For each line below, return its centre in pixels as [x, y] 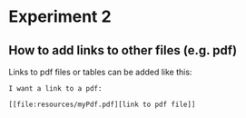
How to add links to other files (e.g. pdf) [123, 50]
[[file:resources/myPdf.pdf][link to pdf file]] [102, 104]
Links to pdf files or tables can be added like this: [100, 72]
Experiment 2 [60, 17]
